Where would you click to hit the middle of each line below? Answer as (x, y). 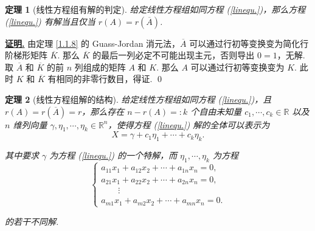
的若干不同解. (32, 221)
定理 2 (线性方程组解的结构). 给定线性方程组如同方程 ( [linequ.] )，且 (138, 99)
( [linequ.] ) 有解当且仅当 (50, 21)
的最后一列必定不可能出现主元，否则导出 (174, 55)
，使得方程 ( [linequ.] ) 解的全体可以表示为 (189, 124)
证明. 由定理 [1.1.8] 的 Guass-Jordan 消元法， (93, 43)
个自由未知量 (216, 111)
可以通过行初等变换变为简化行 (249, 43)
